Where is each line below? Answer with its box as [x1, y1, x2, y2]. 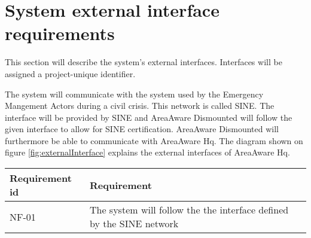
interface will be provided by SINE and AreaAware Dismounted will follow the [5, 111, 292, 123]
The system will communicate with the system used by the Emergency [5, 87, 264, 100]
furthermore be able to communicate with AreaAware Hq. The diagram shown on [5, 134, 303, 147]
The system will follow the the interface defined [89, 203, 289, 217]
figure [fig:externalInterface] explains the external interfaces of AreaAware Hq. [5, 146, 290, 158]
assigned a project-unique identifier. [5, 67, 136, 80]
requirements [5, 21, 115, 45]
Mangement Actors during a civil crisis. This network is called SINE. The [5, 99, 275, 112]
